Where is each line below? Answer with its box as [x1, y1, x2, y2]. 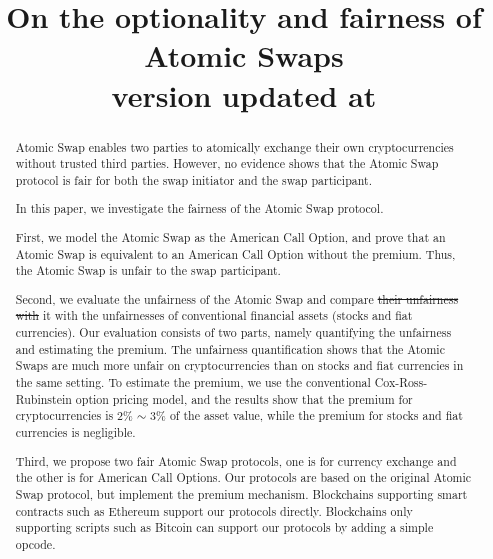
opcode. [15, 535, 56, 552]
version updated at [111, 74, 377, 115]
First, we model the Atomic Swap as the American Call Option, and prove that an [15, 228, 446, 245]
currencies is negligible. [15, 424, 136, 441]
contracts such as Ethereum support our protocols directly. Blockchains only [15, 502, 413, 519]
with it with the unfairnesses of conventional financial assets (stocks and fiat [15, 307, 413, 324]
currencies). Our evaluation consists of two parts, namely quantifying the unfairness [15, 324, 452, 341]
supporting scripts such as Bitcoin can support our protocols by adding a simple [15, 519, 434, 536]
